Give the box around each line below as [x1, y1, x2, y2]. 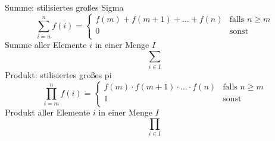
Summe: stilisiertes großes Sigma [5, 1, 124, 13]
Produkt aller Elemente [5, 106, 90, 118]
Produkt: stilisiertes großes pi [5, 69, 112, 81]
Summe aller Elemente [5, 39, 87, 51]
